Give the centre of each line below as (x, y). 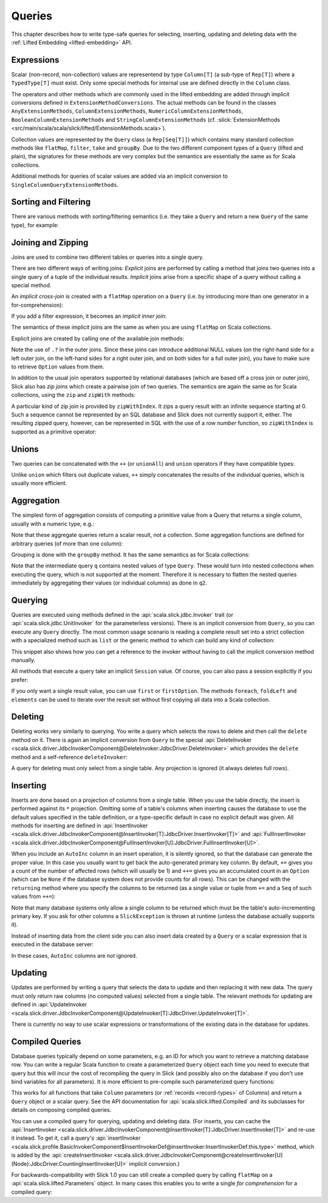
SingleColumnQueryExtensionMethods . (65, 184)
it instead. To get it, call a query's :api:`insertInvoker (76, 1138)
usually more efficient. (39, 483)
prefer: (20, 679)
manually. (23, 660)
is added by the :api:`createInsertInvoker (62, 1155)
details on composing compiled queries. (61, 1110)
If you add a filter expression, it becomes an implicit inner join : (89, 316)
